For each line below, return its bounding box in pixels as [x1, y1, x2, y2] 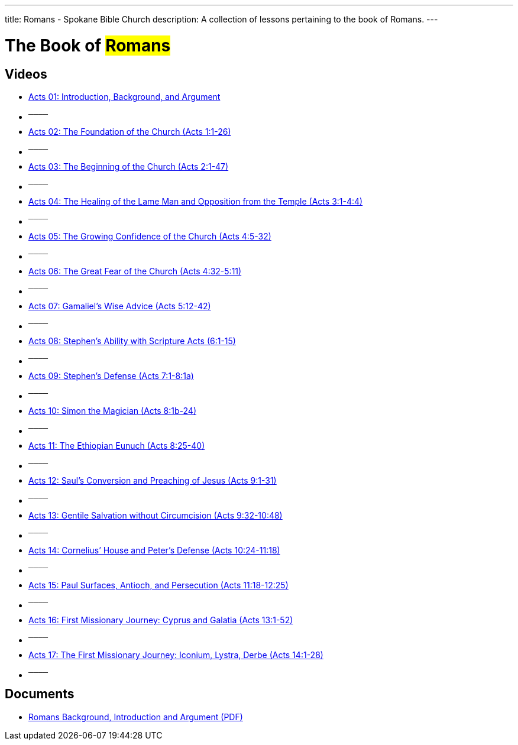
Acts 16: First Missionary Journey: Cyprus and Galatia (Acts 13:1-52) [28, 614, 293, 625]
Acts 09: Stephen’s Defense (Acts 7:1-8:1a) [28, 370, 194, 381]
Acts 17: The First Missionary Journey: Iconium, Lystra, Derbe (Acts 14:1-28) [28, 649, 323, 660]
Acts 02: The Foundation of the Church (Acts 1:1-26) [28, 126, 231, 137]
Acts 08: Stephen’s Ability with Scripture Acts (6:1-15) [28, 335, 236, 346]
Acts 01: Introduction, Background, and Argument [28, 91, 221, 102]
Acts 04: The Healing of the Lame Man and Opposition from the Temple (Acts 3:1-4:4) [28, 196, 363, 206]
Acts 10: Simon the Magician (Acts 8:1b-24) [28, 405, 196, 416]
